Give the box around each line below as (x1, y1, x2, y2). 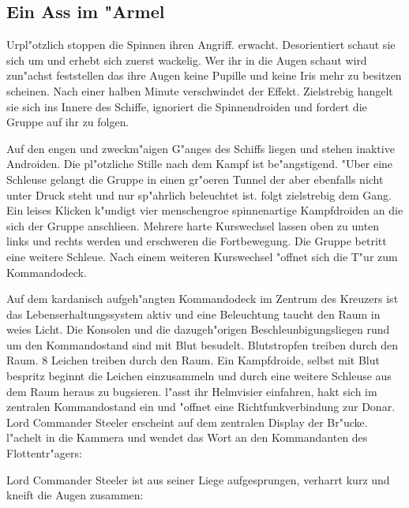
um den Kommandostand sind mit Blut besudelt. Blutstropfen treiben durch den (6, 336, 398, 353)
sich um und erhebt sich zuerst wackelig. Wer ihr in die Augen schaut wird (6, 51, 367, 68)
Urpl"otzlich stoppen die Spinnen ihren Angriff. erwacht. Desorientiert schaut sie (6, 36, 396, 53)
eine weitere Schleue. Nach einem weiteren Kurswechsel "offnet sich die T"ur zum (6, 248, 398, 264)
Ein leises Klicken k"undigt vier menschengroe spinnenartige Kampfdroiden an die (6, 202, 403, 219)
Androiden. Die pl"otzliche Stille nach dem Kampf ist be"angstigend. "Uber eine (6, 155, 393, 172)
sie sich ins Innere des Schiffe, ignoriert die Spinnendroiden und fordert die (6, 98, 367, 114)
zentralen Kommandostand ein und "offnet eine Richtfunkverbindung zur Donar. (6, 398, 396, 415)
